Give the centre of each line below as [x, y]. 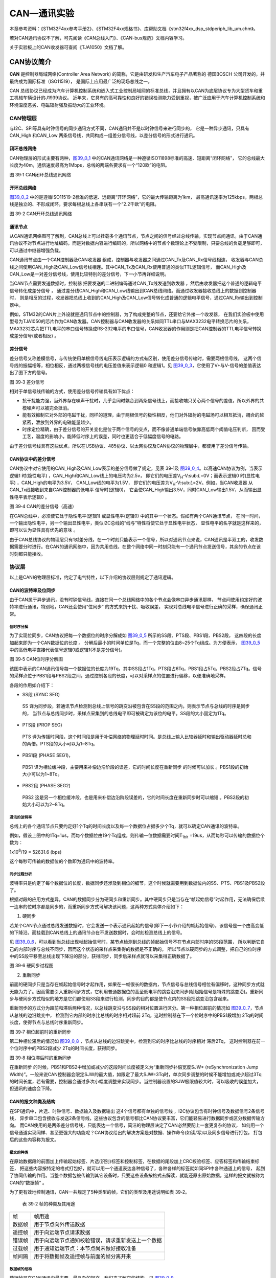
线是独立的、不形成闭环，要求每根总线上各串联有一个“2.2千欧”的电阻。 [84, 204]
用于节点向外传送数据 [60, 1224]
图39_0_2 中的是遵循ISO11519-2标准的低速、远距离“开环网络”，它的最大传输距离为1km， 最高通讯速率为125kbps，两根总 [136, 197]
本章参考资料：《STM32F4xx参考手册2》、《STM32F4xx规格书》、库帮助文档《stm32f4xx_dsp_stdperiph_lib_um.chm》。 [134, 29]
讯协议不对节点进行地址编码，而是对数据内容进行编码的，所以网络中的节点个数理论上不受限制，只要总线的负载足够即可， [137, 243]
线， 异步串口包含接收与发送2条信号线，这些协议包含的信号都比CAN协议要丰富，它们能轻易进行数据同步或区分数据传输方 [137, 1118]
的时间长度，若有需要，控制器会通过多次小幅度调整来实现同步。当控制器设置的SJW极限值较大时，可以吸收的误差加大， [135, 1081]
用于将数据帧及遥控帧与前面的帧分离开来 [83, 1256]
